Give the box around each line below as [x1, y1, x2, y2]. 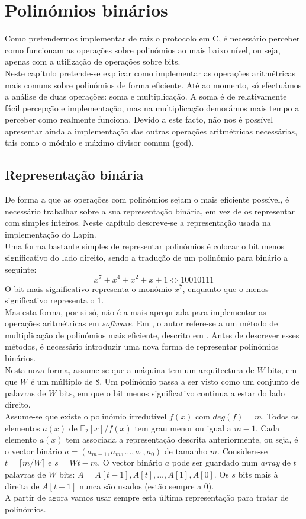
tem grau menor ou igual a [134, 421, 231, 434]
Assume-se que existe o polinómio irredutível [5, 410, 167, 422]
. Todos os [262, 410, 299, 422]
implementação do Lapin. [5, 228, 96, 241]
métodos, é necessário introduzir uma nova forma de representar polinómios [5, 340, 279, 353]
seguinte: [5, 262, 37, 275]
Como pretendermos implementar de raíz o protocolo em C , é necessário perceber [5, 32, 300, 44]
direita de [5, 479, 40, 492]
